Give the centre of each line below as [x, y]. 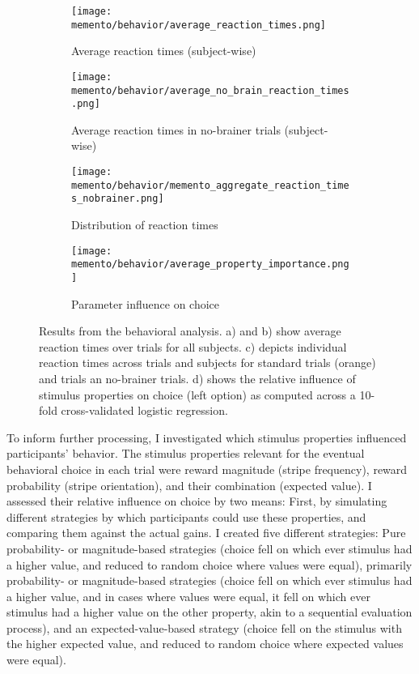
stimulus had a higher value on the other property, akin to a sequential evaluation [209, 612]
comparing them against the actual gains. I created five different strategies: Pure [206, 533]
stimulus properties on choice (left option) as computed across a [197, 394]
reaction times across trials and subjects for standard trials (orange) [207, 363]
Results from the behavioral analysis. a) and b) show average [190, 331]
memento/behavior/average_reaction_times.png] [199, 25]
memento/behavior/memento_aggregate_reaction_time [210, 185]
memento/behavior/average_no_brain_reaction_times [210, 90]
